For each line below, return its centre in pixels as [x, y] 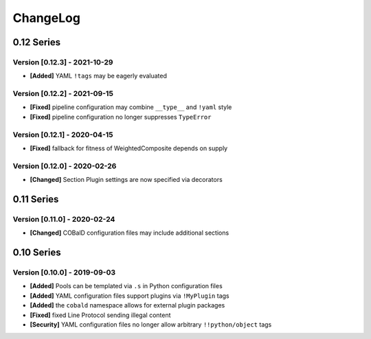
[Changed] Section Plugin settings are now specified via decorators [126, 180]
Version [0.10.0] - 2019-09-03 [64, 272]
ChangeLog [46, 18]
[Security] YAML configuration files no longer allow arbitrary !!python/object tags [151, 325]
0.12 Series [37, 42]
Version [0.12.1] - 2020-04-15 [63, 135]
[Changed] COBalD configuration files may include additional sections [130, 233]
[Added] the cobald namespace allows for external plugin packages [127, 305]
